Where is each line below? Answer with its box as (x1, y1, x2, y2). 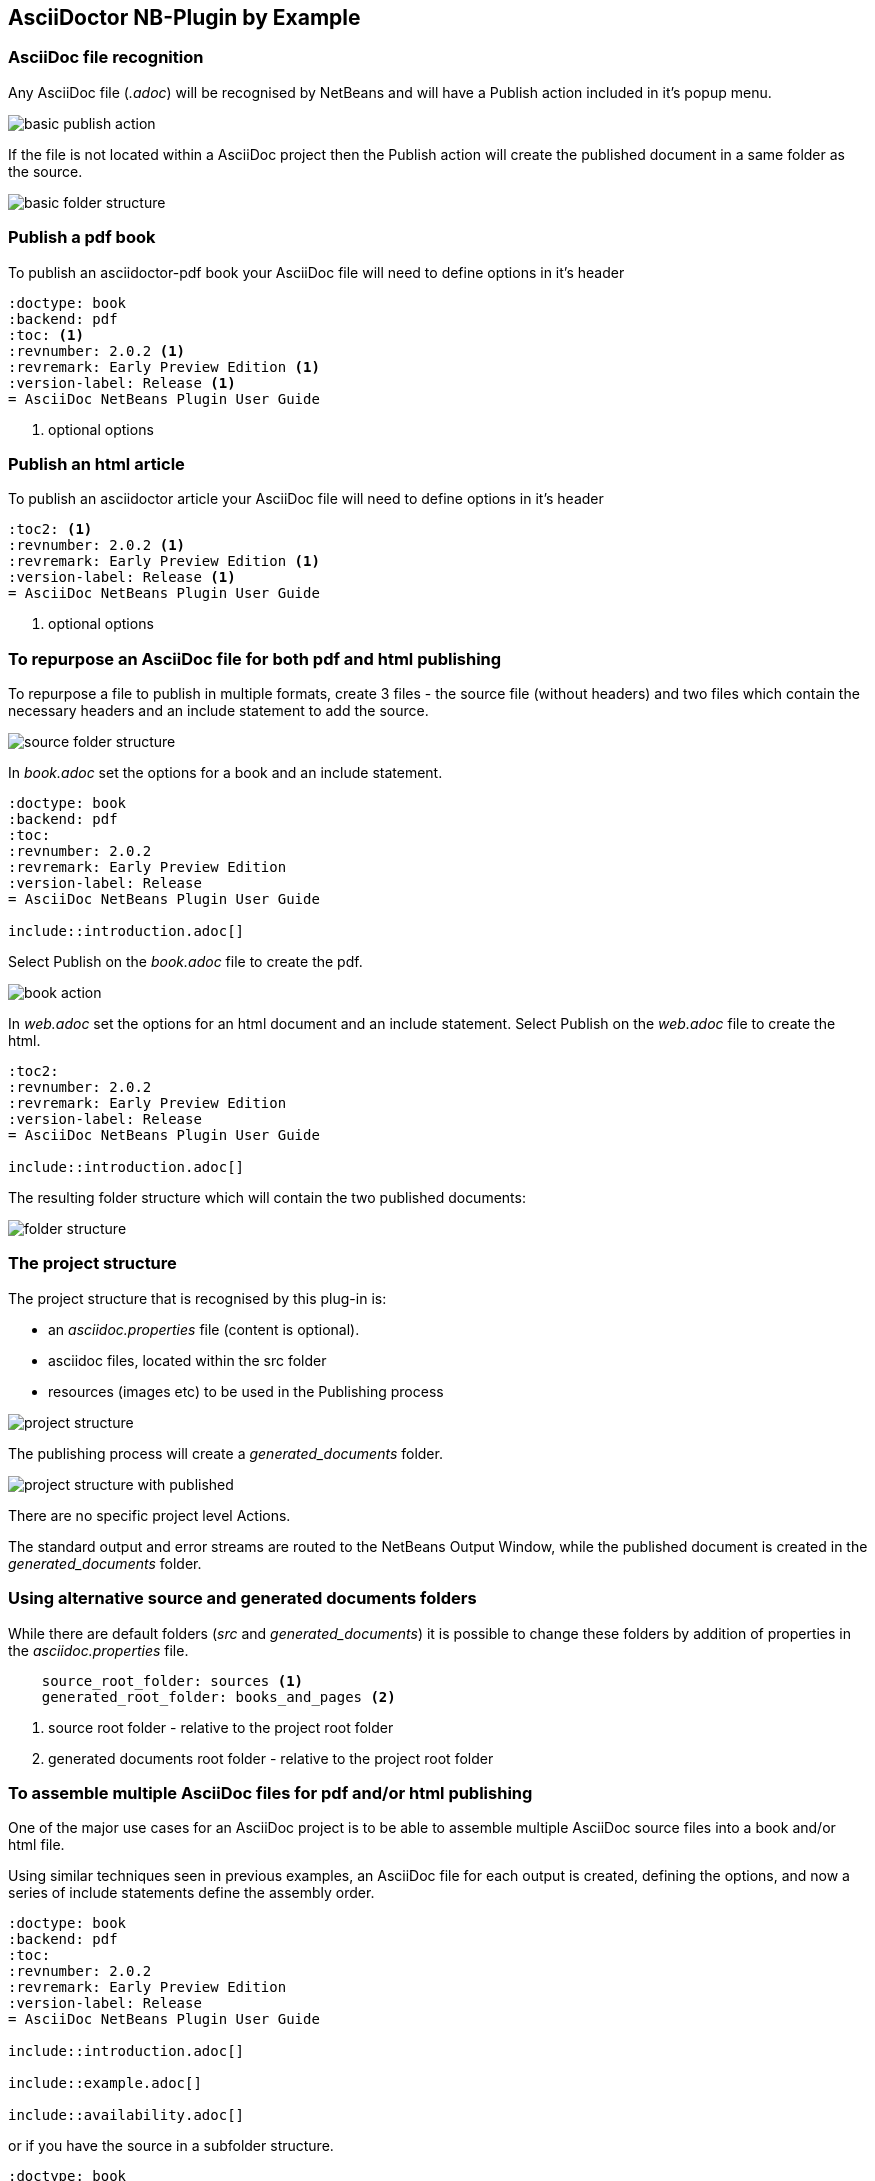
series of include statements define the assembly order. (8, 1884, 375, 1902)
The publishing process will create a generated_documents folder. (8, 1444, 443, 1462)
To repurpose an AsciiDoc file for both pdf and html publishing (8, 648, 502, 669)
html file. (8, 1836, 65, 1854)
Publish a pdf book (8, 227, 156, 248)
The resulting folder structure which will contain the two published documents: (8, 1189, 526, 1207)
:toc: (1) (8, 326, 84, 343)
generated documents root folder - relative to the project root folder (48, 1749, 494, 1767)
